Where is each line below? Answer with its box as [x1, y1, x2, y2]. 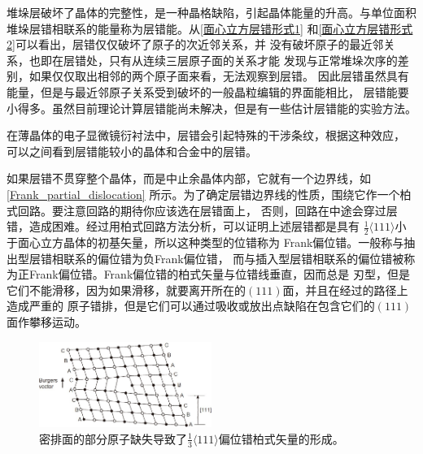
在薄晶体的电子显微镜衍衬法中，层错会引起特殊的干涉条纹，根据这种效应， [7, 127, 405, 144]
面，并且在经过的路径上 [282, 281, 408, 298]
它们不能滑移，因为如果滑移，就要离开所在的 [7, 281, 246, 298]
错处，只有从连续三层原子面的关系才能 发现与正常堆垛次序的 [74, 51, 398, 68]
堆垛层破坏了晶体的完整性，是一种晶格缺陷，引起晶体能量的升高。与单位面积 [7, 4, 416, 20]
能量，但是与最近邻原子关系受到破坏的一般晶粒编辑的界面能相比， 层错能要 [7, 83, 409, 100]
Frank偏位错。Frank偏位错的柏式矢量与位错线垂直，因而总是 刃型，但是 [28, 266, 410, 283]
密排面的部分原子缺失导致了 [39, 430, 187, 447]
